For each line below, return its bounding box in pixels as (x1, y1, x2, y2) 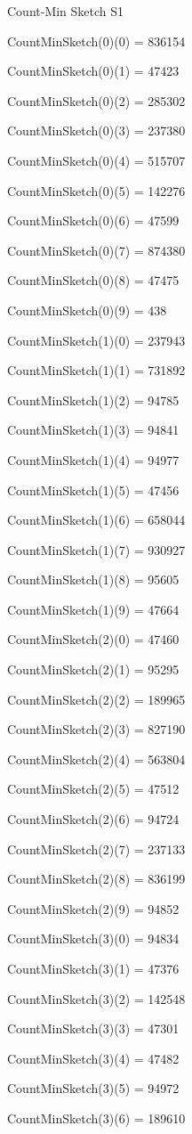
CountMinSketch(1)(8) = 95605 (7, 570, 180, 589)
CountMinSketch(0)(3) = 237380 (7, 121, 186, 140)
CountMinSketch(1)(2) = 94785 (7, 390, 180, 409)
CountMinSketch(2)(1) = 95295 (7, 660, 180, 679)
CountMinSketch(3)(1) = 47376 (7, 959, 180, 977)
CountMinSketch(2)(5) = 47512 (7, 779, 180, 798)
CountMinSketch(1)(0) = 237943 (7, 330, 186, 349)
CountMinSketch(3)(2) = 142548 (7, 989, 186, 1008)
